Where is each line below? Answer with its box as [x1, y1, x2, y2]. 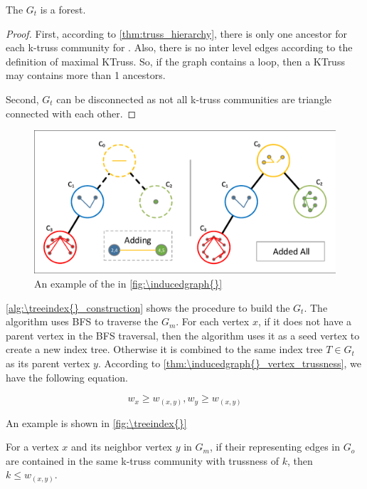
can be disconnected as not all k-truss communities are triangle [56, 91, 331, 106]
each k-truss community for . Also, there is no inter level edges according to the [6, 40, 353, 55]
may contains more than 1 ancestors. [6, 68, 166, 83]
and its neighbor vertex [70, 439, 173, 454]
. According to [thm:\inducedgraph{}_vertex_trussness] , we [97, 355, 361, 370]
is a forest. [40, 2, 86, 16]
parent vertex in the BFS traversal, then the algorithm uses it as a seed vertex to [6, 327, 360, 342]
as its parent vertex [6, 355, 90, 370]
